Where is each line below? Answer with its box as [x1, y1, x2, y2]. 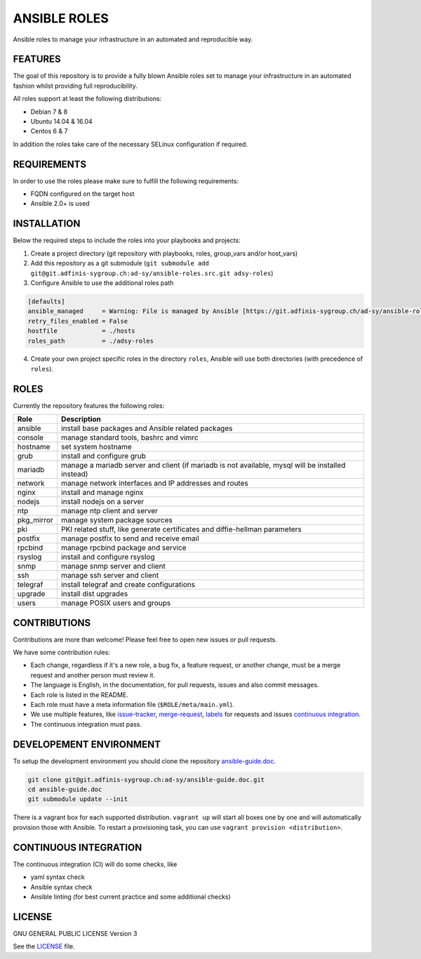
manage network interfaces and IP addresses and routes [60, 478, 248, 488]
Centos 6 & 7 [30, 127, 68, 135]
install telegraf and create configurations [60, 580, 196, 590]
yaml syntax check [30, 873, 85, 881]
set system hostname [60, 442, 133, 452]
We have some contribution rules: [13, 648, 110, 656]
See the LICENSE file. [13, 942, 75, 951]
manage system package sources [60, 515, 173, 525]
